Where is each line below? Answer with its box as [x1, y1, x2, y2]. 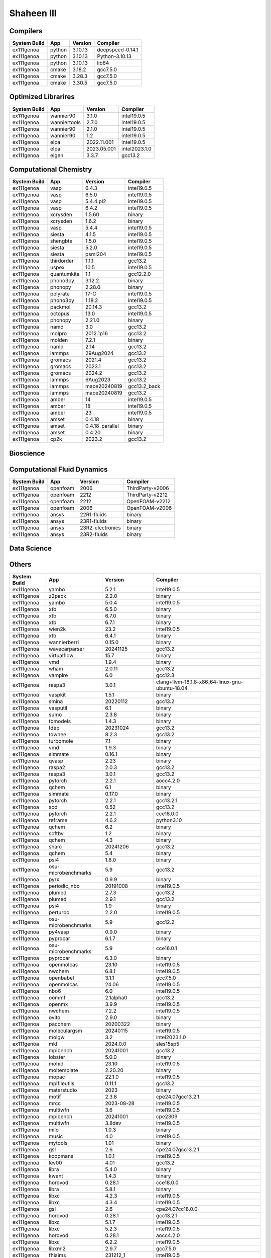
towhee [48, 731, 67, 738]
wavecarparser [48, 646, 85, 653]
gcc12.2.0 [128, 271, 151, 278]
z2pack [48, 593, 66, 600]
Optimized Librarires [9, 93, 75, 101]
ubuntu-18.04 [156, 685, 188, 692]
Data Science [9, 544, 52, 553]
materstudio [48, 1087, 77, 1094]
